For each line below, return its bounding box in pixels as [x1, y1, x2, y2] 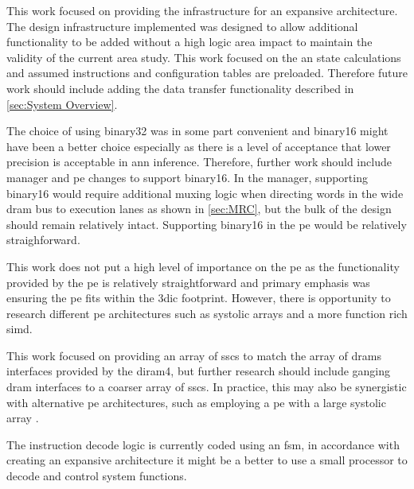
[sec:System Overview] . [6, 95, 118, 112]
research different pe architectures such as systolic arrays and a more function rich [6, 305, 408, 321]
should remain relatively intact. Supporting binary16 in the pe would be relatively [6, 215, 407, 232]
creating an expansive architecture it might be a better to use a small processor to [6, 452, 408, 468]
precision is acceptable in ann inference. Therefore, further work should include [6, 153, 392, 170]
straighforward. [6, 231, 80, 248]
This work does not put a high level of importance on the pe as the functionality [6, 258, 400, 274]
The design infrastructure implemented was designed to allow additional [6, 17, 358, 34]
